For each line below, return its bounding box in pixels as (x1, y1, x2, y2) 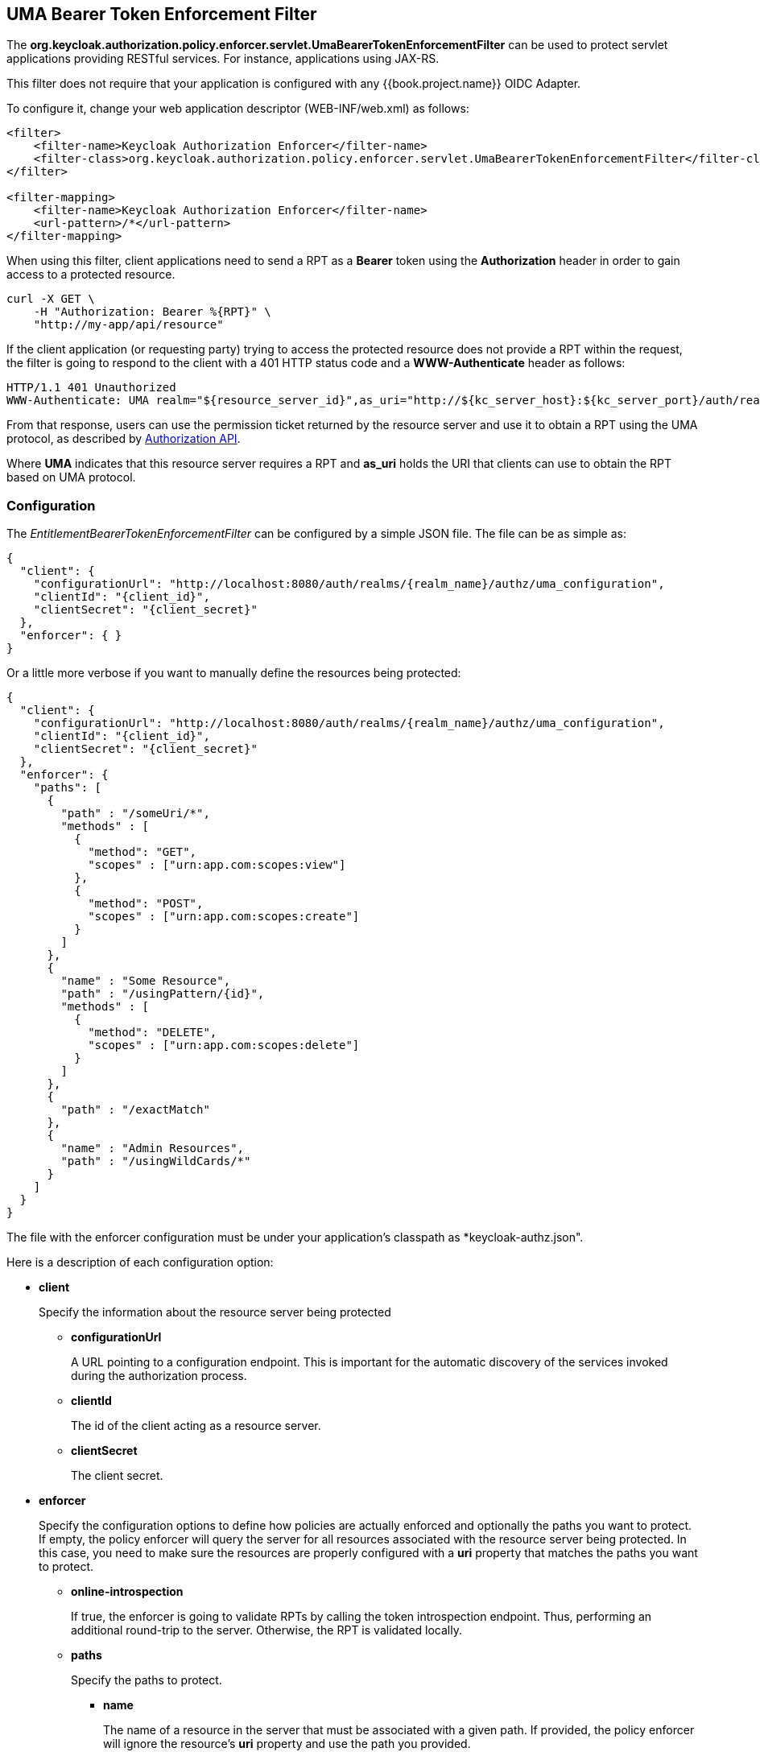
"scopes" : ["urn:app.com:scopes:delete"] (88, 1039, 360, 1052)
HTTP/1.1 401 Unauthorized (6, 381, 176, 395)
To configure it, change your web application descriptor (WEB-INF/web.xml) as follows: (6, 101, 469, 116)
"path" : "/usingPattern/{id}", (60, 987, 265, 1001)
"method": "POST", (88, 897, 204, 911)
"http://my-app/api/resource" (33, 318, 224, 332)
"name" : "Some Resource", (60, 974, 231, 988)
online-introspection (71, 1585, 184, 1599)
